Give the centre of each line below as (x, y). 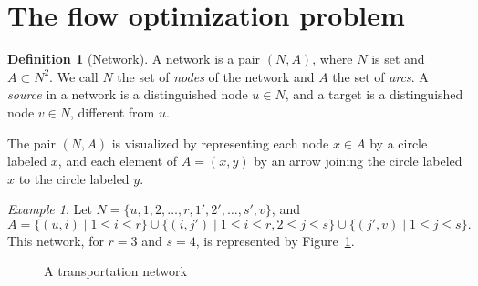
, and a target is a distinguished (374, 94)
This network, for (56, 240)
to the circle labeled (74, 178)
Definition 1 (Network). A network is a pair (134, 59)
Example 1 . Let (50, 209)
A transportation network (115, 271)
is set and (398, 59)
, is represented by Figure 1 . (275, 240)
